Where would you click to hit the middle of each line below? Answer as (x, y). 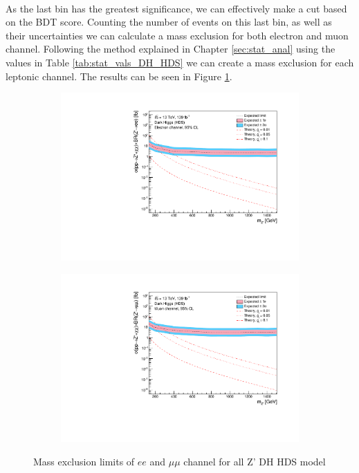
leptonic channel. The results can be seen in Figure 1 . (119, 76)
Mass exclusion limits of (84, 461)
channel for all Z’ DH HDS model (255, 461)
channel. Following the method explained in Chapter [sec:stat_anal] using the (171, 49)
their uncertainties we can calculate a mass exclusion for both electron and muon (177, 35)
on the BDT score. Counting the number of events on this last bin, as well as (169, 22)
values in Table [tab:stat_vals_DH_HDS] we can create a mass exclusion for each (180, 62)
